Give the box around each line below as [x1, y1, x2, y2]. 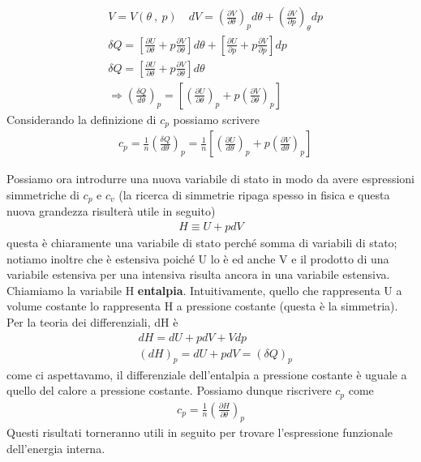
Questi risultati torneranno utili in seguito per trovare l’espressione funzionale [6, 424, 393, 441]
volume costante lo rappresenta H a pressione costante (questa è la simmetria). [6, 297, 398, 314]
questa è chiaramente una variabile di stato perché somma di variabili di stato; [6, 234, 397, 251]
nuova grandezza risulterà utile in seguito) [6, 203, 216, 220]
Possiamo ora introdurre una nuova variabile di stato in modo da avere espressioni [6, 170, 415, 187]
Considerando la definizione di [6, 110, 157, 127]
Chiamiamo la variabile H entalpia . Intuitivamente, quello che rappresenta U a [6, 281, 402, 298]
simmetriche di [6, 186, 79, 203]
